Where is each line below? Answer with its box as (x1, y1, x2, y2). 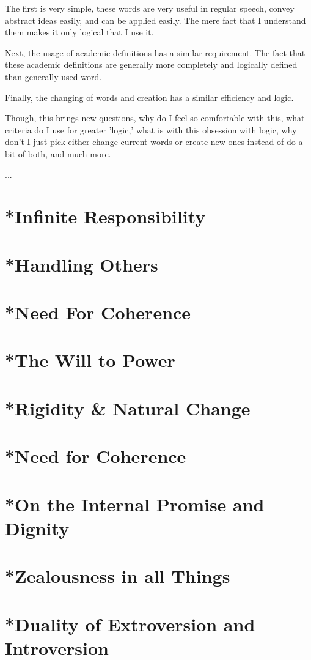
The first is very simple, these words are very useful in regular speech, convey (5, 2, 295, 14)
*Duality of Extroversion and (5, 611, 255, 636)
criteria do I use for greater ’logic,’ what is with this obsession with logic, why (5, 123, 297, 136)
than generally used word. (5, 70, 102, 83)
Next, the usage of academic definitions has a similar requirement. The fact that (5, 46, 306, 59)
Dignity (5, 515, 70, 540)
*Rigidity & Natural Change (5, 395, 251, 420)
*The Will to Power (5, 347, 175, 373)
